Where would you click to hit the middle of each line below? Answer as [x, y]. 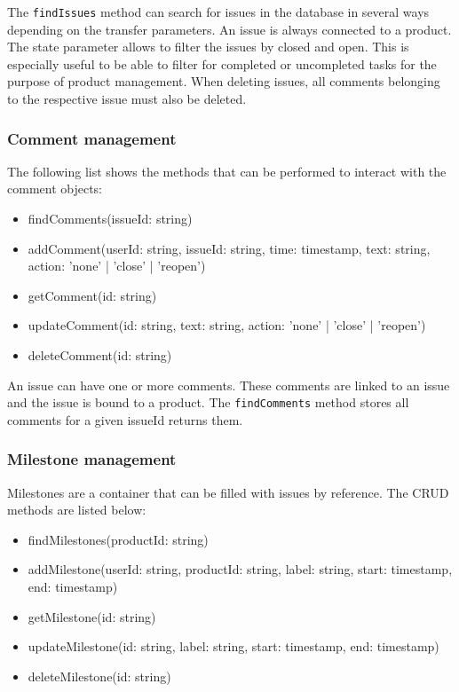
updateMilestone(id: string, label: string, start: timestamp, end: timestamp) [233, 646]
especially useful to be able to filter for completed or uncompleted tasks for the [222, 63]
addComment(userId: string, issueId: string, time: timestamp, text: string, [229, 248]
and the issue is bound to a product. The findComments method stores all [208, 402]
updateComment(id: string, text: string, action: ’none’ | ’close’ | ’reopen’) [227, 325]
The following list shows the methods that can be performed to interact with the [227, 171]
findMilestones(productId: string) [118, 539]
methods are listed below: [77, 510]
